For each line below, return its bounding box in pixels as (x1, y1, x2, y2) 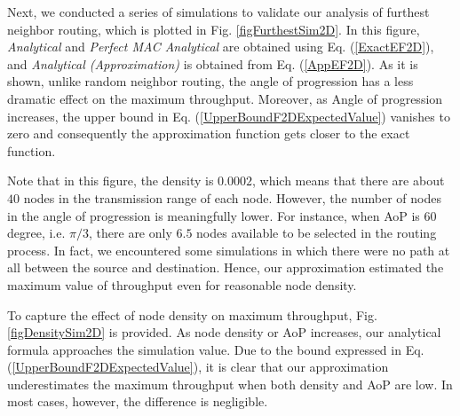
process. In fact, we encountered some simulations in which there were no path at (7, 240, 450, 259)
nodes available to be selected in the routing (196, 224, 437, 242)
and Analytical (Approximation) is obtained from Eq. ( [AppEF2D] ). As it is (7, 54, 418, 73)
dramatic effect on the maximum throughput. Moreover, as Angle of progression (7, 89, 443, 107)
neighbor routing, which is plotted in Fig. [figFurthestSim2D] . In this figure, (7, 20, 420, 38)
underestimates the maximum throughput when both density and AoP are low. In (7, 374, 453, 393)
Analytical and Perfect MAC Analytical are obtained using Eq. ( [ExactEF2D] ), (7, 37, 434, 56)
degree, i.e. (7, 224, 66, 242)
